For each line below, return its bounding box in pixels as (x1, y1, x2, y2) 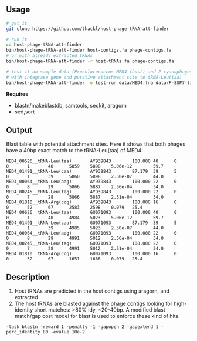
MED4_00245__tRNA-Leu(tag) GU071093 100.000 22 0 (6, 240, 177, 246)
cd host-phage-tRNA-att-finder (6, 42, 83, 48)
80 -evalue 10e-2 (43, 329, 85, 335)
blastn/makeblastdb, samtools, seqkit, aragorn (14, 102, 127, 109)
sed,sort (14, 108, 35, 115)
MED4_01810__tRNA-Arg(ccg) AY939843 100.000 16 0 (6, 199, 177, 205)
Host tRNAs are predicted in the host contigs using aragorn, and (14, 287, 170, 295)
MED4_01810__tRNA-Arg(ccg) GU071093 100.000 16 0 (6, 251, 177, 257)
